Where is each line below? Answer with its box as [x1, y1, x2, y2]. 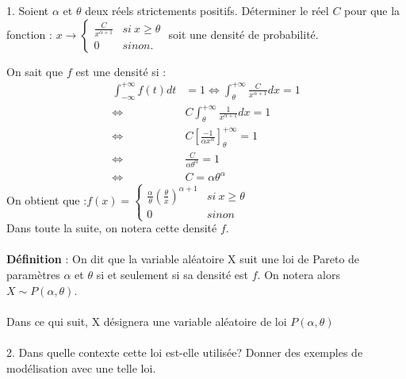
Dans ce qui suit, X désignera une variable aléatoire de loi [6, 312, 287, 329]
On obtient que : [6, 192, 87, 209]
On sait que [6, 63, 63, 79]
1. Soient [6, 2, 49, 18]
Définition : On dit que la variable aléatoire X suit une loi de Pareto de [6, 251, 360, 267]
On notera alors [264, 266, 340, 282]
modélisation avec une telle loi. [6, 359, 156, 376]
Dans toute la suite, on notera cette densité [6, 220, 217, 236]
